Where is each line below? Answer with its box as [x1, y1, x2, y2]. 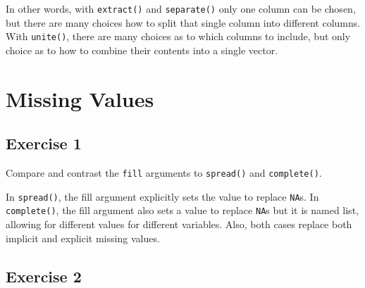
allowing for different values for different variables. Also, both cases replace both [6, 217, 352, 232]
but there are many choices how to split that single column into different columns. [6, 15, 361, 30]
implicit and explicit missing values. [6, 230, 160, 245]
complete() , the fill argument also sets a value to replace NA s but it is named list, [6, 203, 359, 218]
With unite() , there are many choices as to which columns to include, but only [6, 29, 351, 44]
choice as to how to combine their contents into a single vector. [6, 42, 278, 57]
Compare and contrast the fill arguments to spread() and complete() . [6, 165, 322, 180]
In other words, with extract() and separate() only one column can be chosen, [6, 1, 356, 15]
